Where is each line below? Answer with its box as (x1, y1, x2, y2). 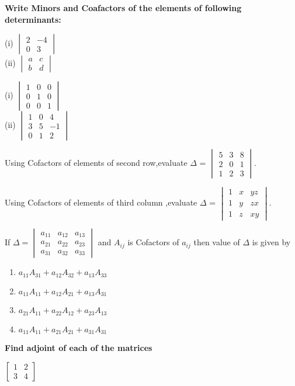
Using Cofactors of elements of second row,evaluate (5, 157, 188, 169)
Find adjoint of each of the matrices (5, 342, 152, 354)
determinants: (5, 13, 61, 25)
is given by (252, 236, 291, 248)
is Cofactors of (127, 236, 179, 248)
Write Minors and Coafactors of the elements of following (5, 2, 242, 13)
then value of (193, 236, 240, 248)
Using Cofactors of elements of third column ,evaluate (5, 196, 197, 208)
